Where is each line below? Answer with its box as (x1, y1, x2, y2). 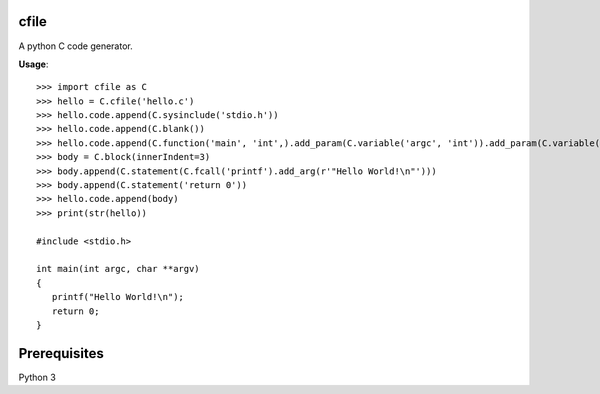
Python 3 (18, 371, 57, 383)
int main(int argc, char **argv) (36, 263, 200, 275)
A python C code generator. (18, 40, 134, 52)
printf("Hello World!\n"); (51, 291, 185, 303)
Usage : (18, 58, 49, 70)
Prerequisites (18, 345, 104, 362)
